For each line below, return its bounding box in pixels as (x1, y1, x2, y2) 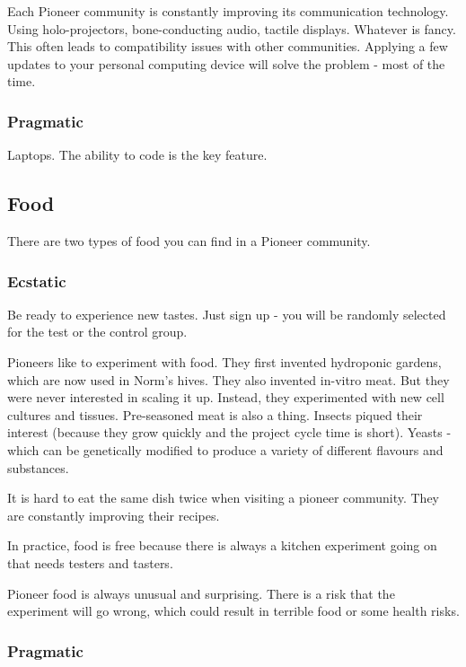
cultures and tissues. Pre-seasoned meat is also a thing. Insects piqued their (7, 405, 423, 424)
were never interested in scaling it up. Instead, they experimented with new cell (7, 388, 444, 407)
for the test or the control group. (7, 322, 188, 341)
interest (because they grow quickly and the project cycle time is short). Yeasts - (7, 423, 452, 442)
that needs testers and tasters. (7, 553, 173, 572)
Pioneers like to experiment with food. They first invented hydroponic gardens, (7, 352, 442, 371)
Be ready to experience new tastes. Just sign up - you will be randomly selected (7, 304, 446, 323)
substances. (7, 458, 69, 477)
